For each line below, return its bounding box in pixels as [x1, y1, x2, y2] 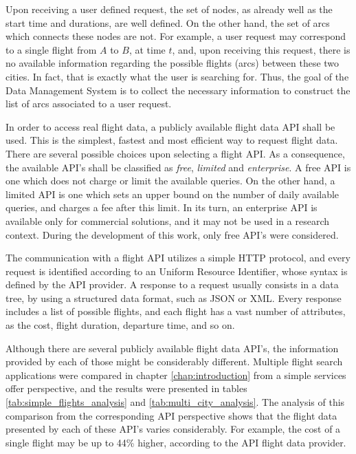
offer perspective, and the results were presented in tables [5, 381, 247, 396]
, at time [129, 42, 166, 56]
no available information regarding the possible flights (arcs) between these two [5, 56, 340, 70]
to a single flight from [5, 42, 97, 56]
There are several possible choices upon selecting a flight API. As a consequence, [5, 146, 345, 160]
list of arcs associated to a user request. [5, 96, 172, 111]
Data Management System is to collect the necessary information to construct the [5, 83, 351, 97]
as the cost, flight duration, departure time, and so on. [5, 318, 235, 332]
